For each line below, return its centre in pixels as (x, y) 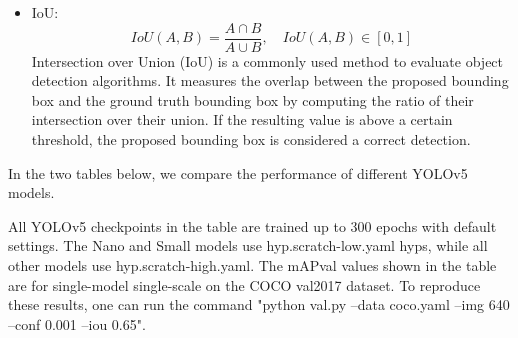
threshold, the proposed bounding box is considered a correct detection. (251, 139)
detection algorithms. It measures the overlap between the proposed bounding (270, 80)
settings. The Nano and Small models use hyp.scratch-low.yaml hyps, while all (248, 245)
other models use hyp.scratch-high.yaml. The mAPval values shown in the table (252, 265)
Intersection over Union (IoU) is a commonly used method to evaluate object (267, 60)
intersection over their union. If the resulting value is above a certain (242, 119)
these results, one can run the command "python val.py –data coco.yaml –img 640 (259, 304)
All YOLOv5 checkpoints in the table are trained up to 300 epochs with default (252, 225)
